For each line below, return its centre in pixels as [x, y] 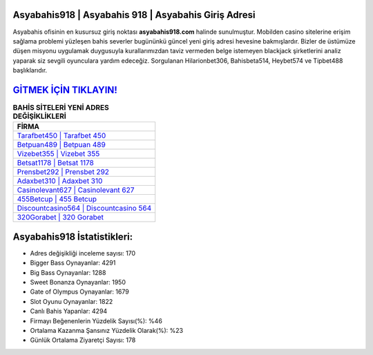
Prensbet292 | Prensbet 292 [63, 172]
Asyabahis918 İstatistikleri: [73, 237]
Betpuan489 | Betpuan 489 [61, 145]
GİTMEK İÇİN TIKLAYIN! [65, 90]
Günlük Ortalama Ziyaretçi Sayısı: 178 [83, 340]
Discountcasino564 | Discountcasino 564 [84, 209]
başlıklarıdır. [30, 70]
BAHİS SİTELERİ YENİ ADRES [61, 108]
